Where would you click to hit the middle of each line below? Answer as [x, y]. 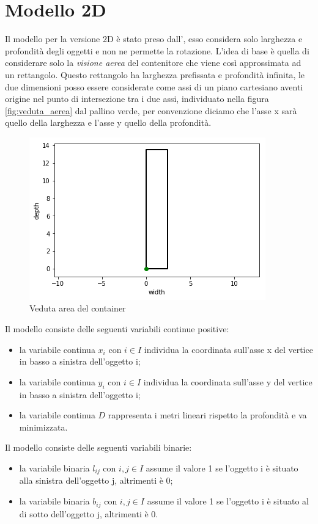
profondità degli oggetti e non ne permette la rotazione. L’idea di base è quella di [157, 50]
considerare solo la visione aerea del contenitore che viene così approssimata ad [153, 63]
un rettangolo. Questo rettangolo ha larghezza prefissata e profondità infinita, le [155, 74]
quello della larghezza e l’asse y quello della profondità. [108, 122]
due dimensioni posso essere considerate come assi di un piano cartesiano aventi [154, 86]
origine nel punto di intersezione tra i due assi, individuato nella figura [137, 99]
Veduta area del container [78, 308]
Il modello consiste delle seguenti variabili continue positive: [117, 329]
